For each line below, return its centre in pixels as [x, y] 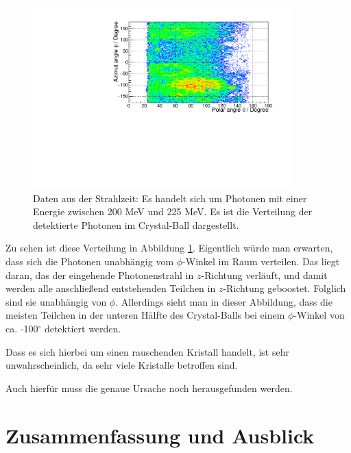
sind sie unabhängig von [56, 301]
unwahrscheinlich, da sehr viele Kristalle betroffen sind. [122, 365]
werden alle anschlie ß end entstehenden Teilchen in [111, 288]
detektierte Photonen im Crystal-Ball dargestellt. [136, 224]
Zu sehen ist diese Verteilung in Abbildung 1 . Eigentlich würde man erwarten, [169, 248]
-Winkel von [319, 315]
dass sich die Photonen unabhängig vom [90, 261]
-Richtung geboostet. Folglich [285, 288]
